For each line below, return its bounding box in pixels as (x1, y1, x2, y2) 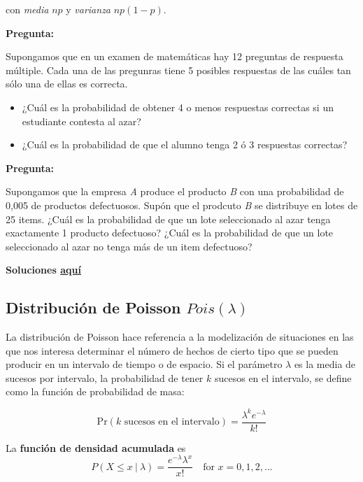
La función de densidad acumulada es (6, 440, 186, 455)
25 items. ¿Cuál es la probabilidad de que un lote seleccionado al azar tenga (6, 211, 331, 226)
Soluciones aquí (6, 262, 81, 277)
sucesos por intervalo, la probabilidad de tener (6, 370, 204, 385)
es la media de (294, 357, 356, 371)
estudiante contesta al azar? (22, 113, 141, 128)
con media (6, 2, 49, 16)
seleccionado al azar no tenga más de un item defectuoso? (6, 239, 252, 253)
